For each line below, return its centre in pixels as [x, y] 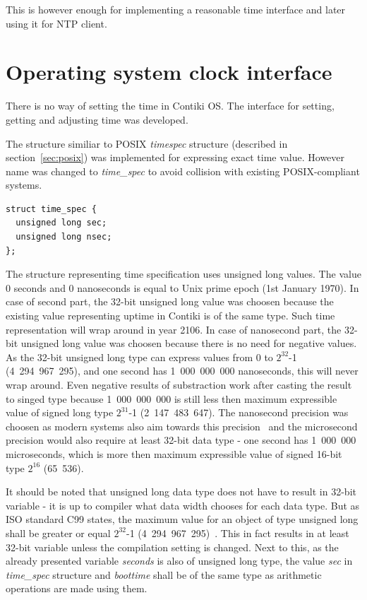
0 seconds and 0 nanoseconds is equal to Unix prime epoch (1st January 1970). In [182, 287]
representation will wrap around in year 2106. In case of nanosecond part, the [174, 329]
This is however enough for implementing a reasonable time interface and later [176, 9]
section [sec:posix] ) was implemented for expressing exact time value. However [175, 157]
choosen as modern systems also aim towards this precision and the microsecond [182, 426]
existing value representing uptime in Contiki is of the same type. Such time [170, 316]
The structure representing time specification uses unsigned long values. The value [183, 274]
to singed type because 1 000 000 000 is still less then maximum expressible [172, 398]
